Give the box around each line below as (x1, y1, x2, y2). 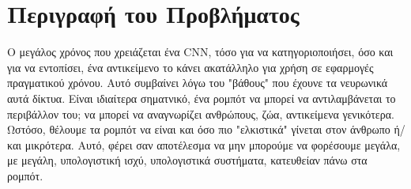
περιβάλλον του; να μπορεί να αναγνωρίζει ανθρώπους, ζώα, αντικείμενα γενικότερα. (7, 105, 394, 122)
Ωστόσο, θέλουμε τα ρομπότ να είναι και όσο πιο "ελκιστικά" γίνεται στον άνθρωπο (7, 121, 390, 138)
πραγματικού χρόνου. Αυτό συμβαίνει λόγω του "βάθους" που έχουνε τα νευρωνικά (7, 74, 388, 91)
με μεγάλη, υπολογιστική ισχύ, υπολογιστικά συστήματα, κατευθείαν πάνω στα (7, 152, 368, 168)
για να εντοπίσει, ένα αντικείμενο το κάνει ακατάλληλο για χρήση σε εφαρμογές (7, 59, 374, 75)
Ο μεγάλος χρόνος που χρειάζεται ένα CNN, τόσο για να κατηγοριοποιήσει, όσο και (7, 43, 394, 60)
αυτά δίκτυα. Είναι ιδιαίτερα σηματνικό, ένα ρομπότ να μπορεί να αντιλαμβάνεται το (7, 89, 396, 106)
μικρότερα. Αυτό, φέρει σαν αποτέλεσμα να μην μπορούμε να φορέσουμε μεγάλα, (25, 136, 401, 153)
